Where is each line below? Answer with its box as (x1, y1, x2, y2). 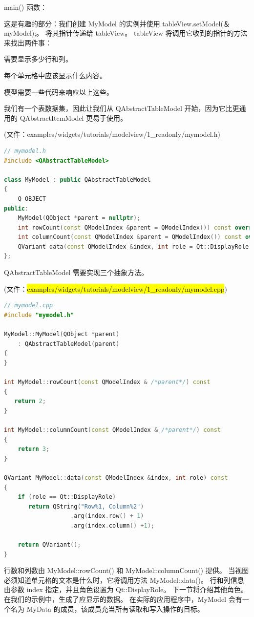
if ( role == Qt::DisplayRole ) (18, 493, 116, 501)
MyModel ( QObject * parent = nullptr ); (18, 214, 141, 222)
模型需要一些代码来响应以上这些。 (4, 86, 113, 97)
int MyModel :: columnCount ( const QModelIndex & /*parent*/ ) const (4, 426, 221, 433)
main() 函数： (4, 2, 47, 12)
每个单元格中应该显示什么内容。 (4, 70, 106, 80)
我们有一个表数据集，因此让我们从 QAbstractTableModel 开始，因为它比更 (4, 103, 239, 113)
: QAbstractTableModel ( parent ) (18, 340, 120, 347)
